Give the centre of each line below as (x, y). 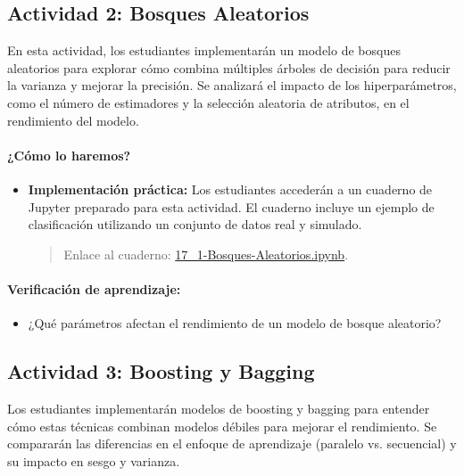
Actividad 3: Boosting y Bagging (161, 371)
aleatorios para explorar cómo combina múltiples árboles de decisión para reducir (229, 67)
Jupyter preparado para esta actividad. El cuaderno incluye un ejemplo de (231, 206)
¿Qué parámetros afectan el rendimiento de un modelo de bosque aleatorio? (235, 323)
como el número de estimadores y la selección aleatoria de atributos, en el (208, 102)
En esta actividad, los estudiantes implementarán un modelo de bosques (204, 50)
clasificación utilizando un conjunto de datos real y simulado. (195, 224)
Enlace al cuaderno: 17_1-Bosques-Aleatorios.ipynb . (206, 254)
